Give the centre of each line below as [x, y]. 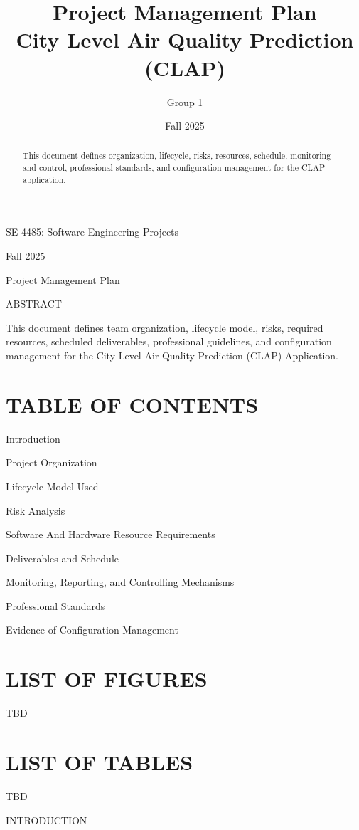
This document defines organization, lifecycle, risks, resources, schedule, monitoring [177, 156]
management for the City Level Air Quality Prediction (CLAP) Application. [172, 356]
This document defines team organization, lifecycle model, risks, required [165, 327]
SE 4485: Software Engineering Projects [92, 232]
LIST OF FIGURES [107, 679]
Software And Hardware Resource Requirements [111, 534]
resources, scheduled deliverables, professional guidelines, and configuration [169, 341]
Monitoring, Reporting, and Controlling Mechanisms [120, 582]
